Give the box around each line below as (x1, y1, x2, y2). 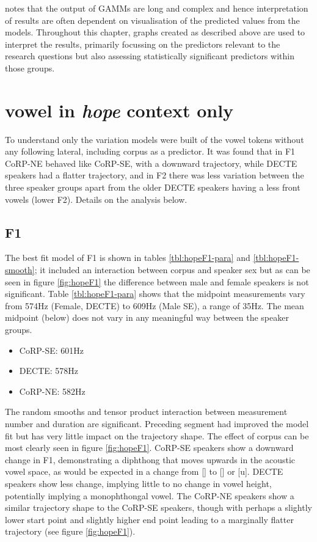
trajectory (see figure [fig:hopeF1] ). (5, 525, 136, 538)
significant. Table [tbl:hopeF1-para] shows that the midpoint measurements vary (5, 287, 305, 300)
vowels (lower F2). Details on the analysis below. (5, 192, 188, 205)
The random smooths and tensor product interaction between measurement (5, 405, 288, 418)
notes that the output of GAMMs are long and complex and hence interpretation (5, 2, 308, 14)
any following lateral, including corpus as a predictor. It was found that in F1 (5, 145, 296, 158)
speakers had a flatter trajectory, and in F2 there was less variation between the (5, 169, 304, 181)
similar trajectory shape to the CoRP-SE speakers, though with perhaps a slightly (5, 501, 312, 514)
